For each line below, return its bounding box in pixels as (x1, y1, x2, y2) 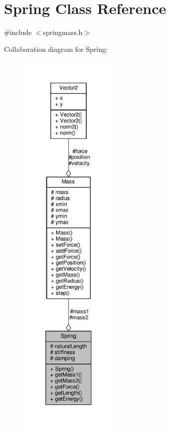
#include (4, 27, 32, 37)
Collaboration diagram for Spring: (4, 43, 108, 54)
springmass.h (43, 27, 83, 37)
